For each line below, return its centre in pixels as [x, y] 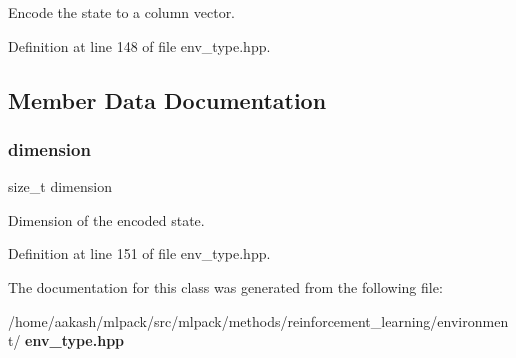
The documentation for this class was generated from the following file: [225, 286]
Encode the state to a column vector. [122, 12]
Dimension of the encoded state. [106, 219]
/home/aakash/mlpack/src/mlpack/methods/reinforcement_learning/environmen [258, 320]
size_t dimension [60, 186]
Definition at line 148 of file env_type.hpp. [139, 45]
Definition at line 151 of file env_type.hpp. [139, 253]
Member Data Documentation [167, 99]
